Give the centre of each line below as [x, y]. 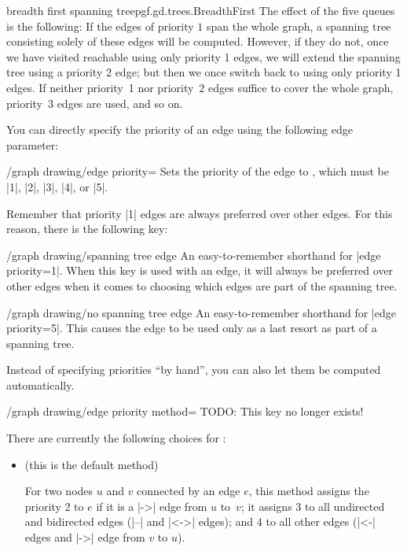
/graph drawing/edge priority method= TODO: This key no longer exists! [185, 411]
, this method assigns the [309, 491]
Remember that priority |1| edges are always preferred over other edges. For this [200, 213]
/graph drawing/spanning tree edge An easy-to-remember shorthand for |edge [194, 255]
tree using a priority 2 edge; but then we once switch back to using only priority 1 [204, 72]
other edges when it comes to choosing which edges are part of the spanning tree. [202, 285]
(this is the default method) [92, 464]
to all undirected [345, 506]
